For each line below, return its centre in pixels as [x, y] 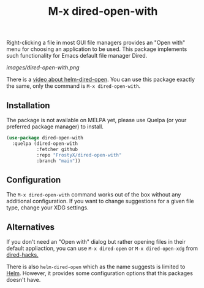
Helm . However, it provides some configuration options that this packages [100, 273]
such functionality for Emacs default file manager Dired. [77, 56]
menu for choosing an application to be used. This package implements [97, 49]
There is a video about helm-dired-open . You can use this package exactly [100, 80]
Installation [28, 105]
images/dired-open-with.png [43, 68]
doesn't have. [24, 280]
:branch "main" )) [59, 161]
